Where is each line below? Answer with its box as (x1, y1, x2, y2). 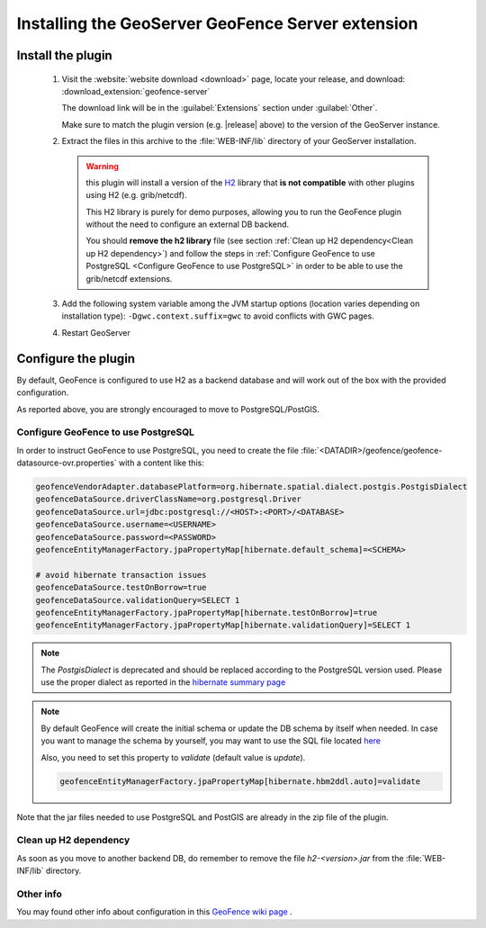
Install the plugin (16, 48, 112, 63)
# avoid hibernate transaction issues (35, 570, 207, 580)
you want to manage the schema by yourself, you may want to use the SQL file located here (40, 735, 382, 746)
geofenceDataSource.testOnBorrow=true (35, 582, 207, 593)
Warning (85, 160, 119, 171)
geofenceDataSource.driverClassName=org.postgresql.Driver (35, 494, 301, 504)
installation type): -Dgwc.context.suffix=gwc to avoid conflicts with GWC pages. (61, 311, 374, 321)
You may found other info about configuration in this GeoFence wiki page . (16, 906, 292, 917)
